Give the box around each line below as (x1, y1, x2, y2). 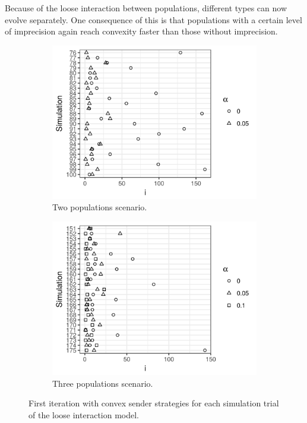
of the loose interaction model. (29, 408, 140, 421)
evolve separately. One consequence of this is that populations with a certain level (5, 13, 302, 26)
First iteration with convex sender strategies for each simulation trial (29, 397, 279, 409)
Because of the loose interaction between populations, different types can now (5, 2, 287, 14)
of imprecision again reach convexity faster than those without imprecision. (5, 25, 278, 37)
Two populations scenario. (52, 201, 147, 213)
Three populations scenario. (52, 377, 153, 389)
